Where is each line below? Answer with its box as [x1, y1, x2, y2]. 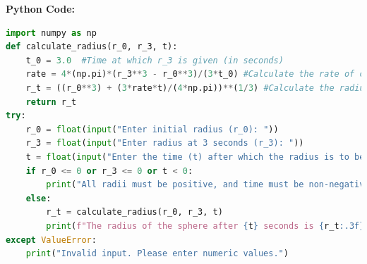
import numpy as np [6, 27, 97, 38]
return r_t [25, 96, 77, 107]
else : [25, 193, 52, 203]
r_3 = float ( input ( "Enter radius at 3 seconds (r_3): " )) [25, 138, 304, 149]
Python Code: [6, 1, 75, 15]
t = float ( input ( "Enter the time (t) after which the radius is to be [25, 151, 365, 162]
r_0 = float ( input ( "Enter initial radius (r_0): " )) [25, 124, 279, 134]
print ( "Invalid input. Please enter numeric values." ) [25, 249, 289, 259]
